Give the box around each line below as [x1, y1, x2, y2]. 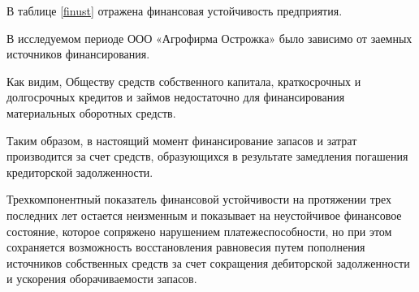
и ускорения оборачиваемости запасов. [6, 270, 197, 287]
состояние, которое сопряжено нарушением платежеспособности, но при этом [6, 222, 392, 239]
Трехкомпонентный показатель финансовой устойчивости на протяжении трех [6, 191, 392, 208]
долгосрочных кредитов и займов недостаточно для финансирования [6, 88, 345, 105]
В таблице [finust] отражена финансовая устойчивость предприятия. [6, 2, 343, 19]
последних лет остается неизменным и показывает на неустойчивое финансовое [6, 206, 402, 223]
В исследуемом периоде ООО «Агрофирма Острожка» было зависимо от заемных [6, 29, 413, 46]
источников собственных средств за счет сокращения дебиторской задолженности [6, 254, 410, 271]
